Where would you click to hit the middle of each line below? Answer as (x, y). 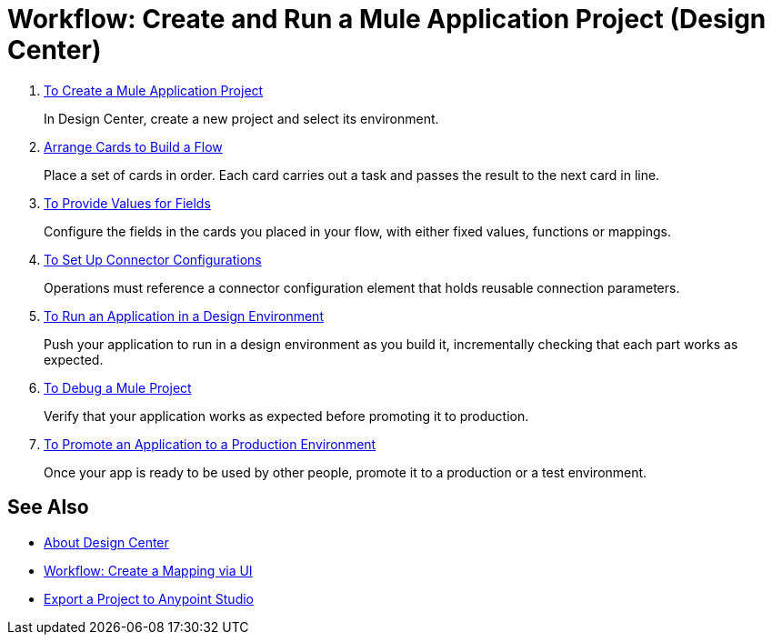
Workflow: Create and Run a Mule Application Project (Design (387, 19)
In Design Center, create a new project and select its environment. (241, 118)
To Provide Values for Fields (127, 203)
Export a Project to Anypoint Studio (149, 598)
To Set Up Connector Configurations (153, 259)
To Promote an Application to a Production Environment (210, 444)
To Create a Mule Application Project (154, 90)
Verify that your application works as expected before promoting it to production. (286, 416)
